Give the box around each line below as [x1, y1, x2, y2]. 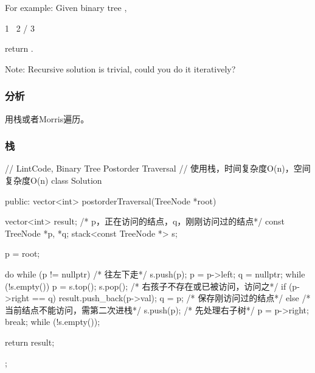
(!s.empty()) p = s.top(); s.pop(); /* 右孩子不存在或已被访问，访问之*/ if [5, 279, 286, 292]
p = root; [5, 247, 40, 260]
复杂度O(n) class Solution [5, 174, 102, 186]
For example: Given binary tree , [5, 1, 127, 13]
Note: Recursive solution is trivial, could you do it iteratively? [5, 62, 236, 75]
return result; [5, 335, 55, 348]
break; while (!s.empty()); [5, 315, 100, 328]
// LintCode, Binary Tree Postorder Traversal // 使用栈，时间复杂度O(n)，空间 [5, 162, 311, 175]
